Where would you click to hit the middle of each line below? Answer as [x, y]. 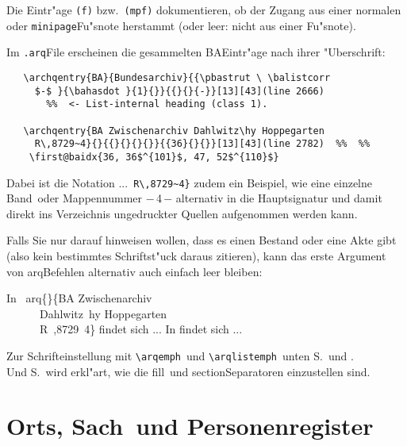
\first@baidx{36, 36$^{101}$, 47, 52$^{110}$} [154, 157]
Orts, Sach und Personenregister [190, 426]
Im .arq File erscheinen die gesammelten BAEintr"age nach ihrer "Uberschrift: [196, 52]
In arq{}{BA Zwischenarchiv [79, 298]
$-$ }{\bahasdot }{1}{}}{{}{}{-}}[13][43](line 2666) [179, 91]
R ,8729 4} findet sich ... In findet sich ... [141, 329]
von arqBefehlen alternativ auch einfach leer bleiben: [134, 271]
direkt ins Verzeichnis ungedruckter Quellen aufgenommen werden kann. [182, 213]
